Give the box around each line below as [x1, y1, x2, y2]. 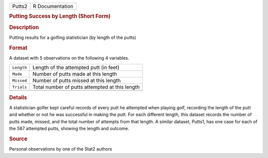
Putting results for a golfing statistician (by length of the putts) [9, 34, 136, 40]
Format [9, 44, 27, 51]
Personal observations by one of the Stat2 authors [9, 146, 113, 152]
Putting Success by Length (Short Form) [9, 13, 111, 20]
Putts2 [12, 3, 27, 9]
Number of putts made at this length [32, 71, 117, 78]
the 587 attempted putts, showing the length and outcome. [9, 126, 130, 132]
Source [9, 135, 28, 142]
